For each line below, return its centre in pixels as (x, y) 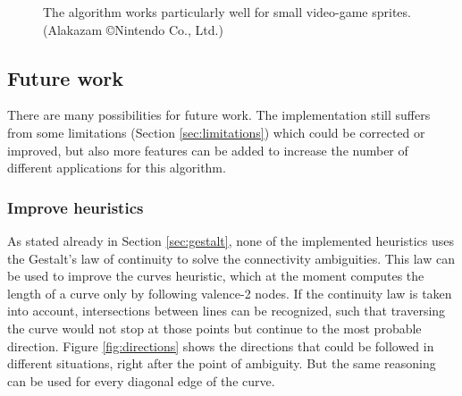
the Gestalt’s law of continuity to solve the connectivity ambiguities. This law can (231, 258)
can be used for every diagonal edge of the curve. (141, 380)
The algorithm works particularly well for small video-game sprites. (227, 12)
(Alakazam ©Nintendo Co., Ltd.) (133, 29)
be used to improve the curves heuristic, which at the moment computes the (216, 276)
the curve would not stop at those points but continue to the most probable (214, 328)
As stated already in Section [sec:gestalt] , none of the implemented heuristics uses (231, 240)
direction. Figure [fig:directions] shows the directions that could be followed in (221, 345)
